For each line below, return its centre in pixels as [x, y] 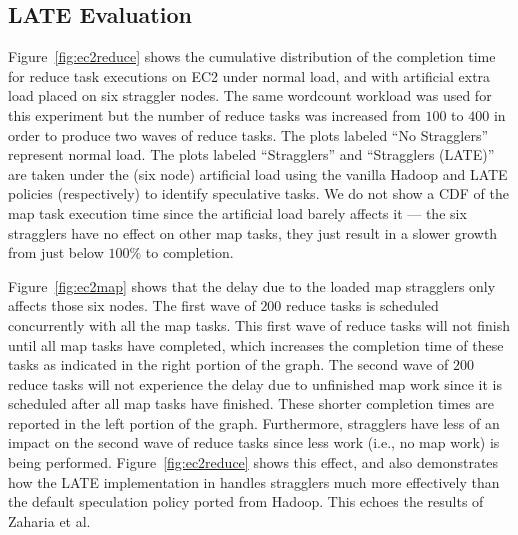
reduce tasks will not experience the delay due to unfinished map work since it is [255, 383]
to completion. [189, 252]
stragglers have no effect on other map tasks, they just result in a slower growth [253, 232]
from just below [56, 252]
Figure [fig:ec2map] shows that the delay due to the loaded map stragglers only [252, 285]
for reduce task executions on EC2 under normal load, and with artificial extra [249, 75]
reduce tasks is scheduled [362, 305]
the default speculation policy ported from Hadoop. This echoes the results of [246, 501]
